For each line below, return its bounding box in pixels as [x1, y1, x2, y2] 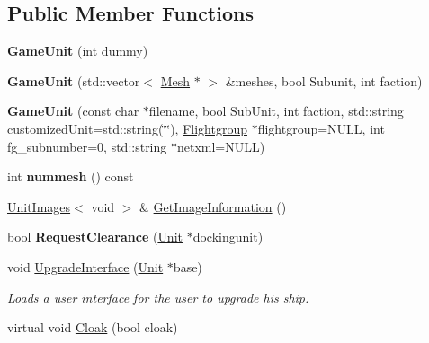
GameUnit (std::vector [7, 71, 140, 90]
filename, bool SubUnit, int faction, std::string [148, 101, 404, 120]
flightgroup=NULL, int [257, 119, 385, 137]
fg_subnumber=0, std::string [7, 136, 167, 155]
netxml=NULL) [176, 136, 265, 155]
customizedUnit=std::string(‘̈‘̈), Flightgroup [7, 119, 247, 137]
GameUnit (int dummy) [7, 41, 148, 60]
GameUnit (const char [7, 101, 139, 120]
